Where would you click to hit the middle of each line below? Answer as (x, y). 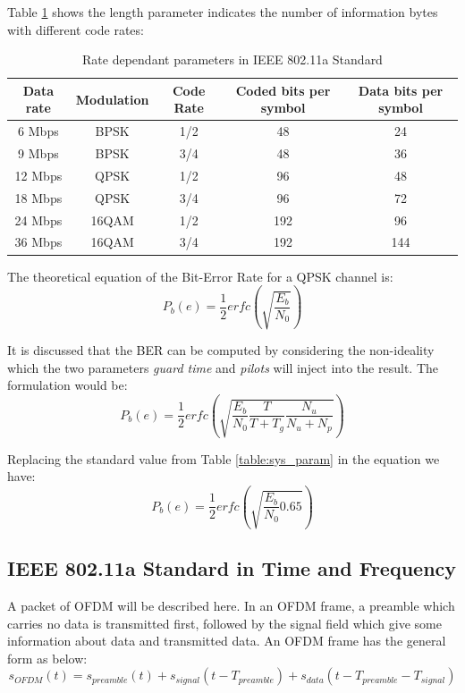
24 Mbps (38, 220)
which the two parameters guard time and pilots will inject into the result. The (223, 367)
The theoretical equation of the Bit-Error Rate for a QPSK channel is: (200, 276)
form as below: (47, 658)
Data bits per (401, 90)
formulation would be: (68, 385)
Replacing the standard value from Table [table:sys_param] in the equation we (224, 458)
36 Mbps (38, 242)
